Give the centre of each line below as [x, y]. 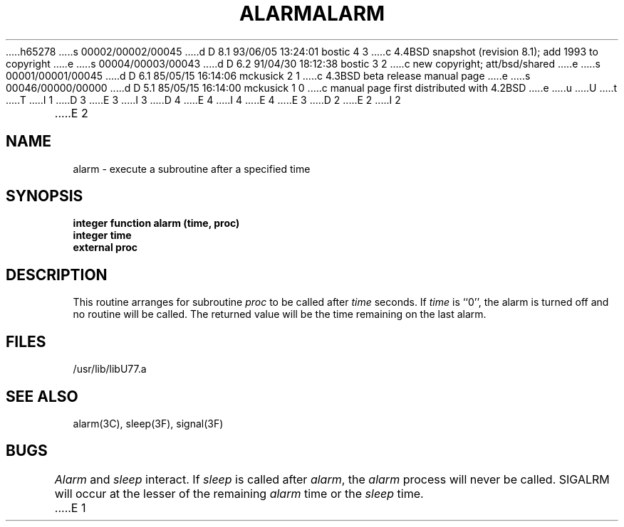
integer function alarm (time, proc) [156, 223]
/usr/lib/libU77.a [110, 369]
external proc [105, 247]
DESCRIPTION [57, 275]
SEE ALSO [42, 396]
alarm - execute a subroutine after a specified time [192, 169]
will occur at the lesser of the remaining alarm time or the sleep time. [239, 493]
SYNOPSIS [45, 196]
